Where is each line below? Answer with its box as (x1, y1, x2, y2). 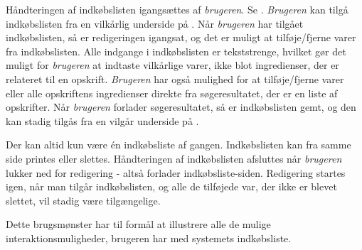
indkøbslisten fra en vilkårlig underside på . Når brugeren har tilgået (6, 16, 304, 31)
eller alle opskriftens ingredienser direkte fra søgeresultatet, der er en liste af (6, 85, 338, 100)
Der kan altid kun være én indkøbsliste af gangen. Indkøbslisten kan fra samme (6, 137, 351, 152)
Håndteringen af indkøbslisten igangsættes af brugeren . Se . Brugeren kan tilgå (6, 2, 348, 16)
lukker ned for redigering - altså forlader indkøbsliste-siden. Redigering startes (6, 165, 346, 180)
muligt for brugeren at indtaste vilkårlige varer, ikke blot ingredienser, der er (6, 58, 339, 72)
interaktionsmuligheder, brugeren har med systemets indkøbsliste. (6, 230, 292, 245)
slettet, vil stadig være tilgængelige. (6, 192, 161, 207)
